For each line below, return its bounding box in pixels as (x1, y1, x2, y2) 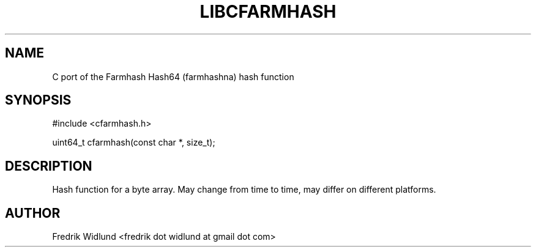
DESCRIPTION (5, 158, 92, 174)
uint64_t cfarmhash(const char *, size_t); (52, 137, 215, 148)
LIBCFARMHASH (199, 1, 337, 22)
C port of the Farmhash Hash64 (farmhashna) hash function (52, 71, 294, 82)
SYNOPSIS (5, 92, 72, 108)
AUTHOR (5, 205, 61, 221)
